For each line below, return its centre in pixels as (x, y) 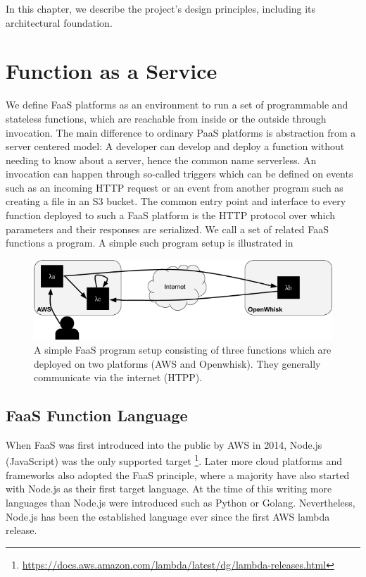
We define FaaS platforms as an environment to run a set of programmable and (177, 105)
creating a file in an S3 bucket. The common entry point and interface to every (176, 201)
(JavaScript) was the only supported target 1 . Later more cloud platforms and (174, 460)
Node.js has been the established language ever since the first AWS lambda (168, 516)
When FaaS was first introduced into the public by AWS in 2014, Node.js (164, 444)
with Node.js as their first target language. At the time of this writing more (169, 489)
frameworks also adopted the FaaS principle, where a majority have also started (178, 474)
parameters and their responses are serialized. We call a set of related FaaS (168, 229)
